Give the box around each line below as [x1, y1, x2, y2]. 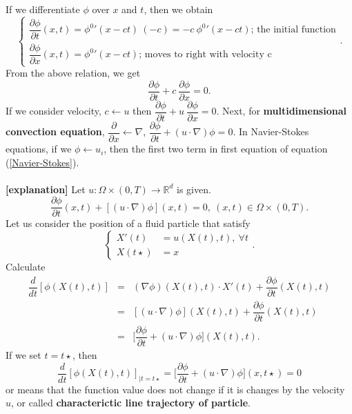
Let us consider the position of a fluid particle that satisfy [6, 216, 251, 230]
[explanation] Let [6, 181, 86, 196]
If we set [6, 347, 41, 362]
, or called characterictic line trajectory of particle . [11, 395, 251, 410]
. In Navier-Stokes [233, 124, 309, 139]
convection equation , [6, 124, 105, 139]
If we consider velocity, [6, 103, 101, 118]
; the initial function [251, 25, 336, 35]
